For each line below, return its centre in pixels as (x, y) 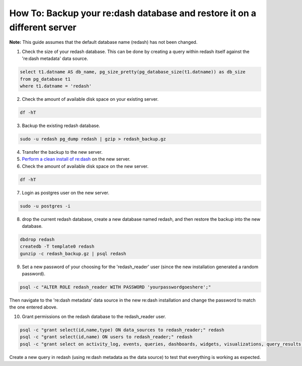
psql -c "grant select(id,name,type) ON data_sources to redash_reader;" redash (122, 330)
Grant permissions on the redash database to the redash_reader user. (94, 316)
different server (43, 27)
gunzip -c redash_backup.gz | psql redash (73, 254)
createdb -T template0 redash (57, 247)
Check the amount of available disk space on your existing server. (90, 99)
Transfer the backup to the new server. (62, 152)
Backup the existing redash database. (61, 126)
